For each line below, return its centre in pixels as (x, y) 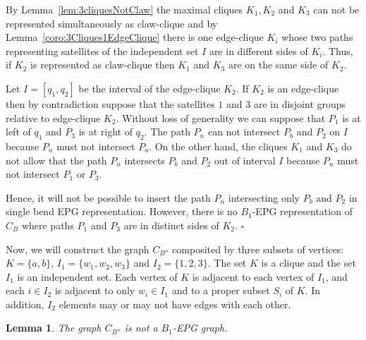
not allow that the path (56, 160)
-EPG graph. (200, 328)
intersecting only (264, 197)
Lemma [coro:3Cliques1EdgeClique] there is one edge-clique (135, 37)
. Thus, (338, 50)
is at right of (105, 132)
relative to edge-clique (53, 117)
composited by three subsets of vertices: (258, 249)
